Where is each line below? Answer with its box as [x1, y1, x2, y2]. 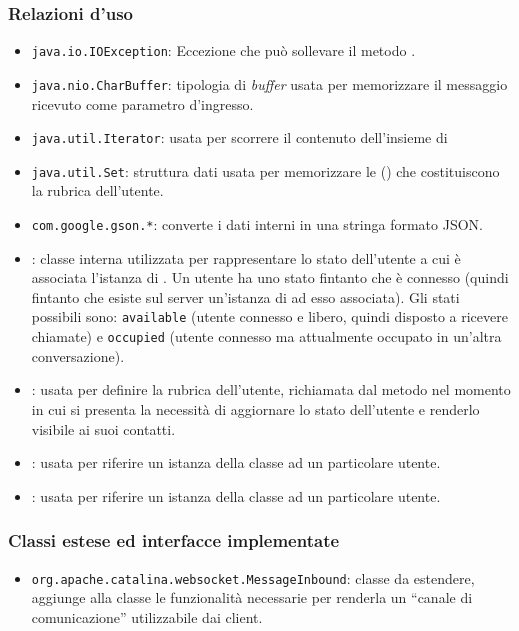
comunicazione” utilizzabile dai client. [31, 606, 263, 627]
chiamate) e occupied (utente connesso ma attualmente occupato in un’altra [31, 326, 502, 347]
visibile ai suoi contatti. [31, 418, 176, 439]
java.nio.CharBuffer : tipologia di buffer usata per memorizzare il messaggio [31, 73, 508, 94]
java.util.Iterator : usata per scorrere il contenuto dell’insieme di [31, 127, 448, 148]
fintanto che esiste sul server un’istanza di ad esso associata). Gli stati [31, 286, 460, 307]
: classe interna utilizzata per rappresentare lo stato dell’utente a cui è [31, 247, 461, 268]
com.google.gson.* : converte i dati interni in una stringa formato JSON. [31, 214, 483, 235]
